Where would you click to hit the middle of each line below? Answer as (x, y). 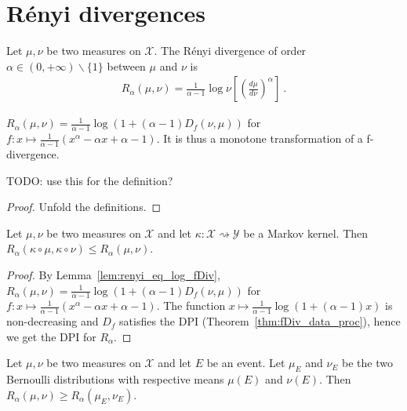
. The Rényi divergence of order (230, 51)
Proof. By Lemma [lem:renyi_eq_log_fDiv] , (113, 274)
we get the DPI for (51, 336)
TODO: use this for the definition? (90, 180)
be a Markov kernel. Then (306, 233)
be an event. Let (246, 363)
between (126, 65)
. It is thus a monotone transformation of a (260, 138)
